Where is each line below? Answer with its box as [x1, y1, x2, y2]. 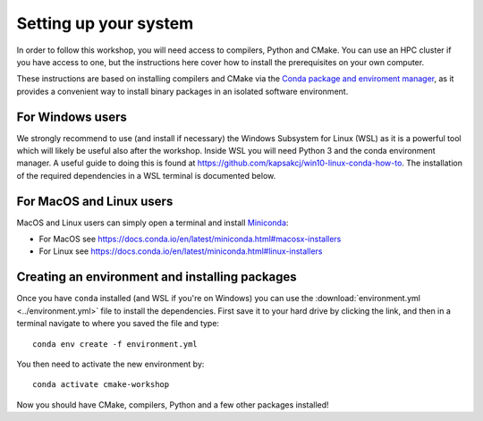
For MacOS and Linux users [16, 193, 174, 209]
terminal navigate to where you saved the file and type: [16, 318, 219, 329]
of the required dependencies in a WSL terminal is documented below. [16, 170, 276, 181]
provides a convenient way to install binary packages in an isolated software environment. [16, 86, 349, 97]
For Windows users [16, 109, 127, 124]
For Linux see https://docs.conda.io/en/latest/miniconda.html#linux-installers [38, 246, 323, 257]
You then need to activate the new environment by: [16, 358, 205, 369]
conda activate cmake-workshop [32, 380, 170, 390]
